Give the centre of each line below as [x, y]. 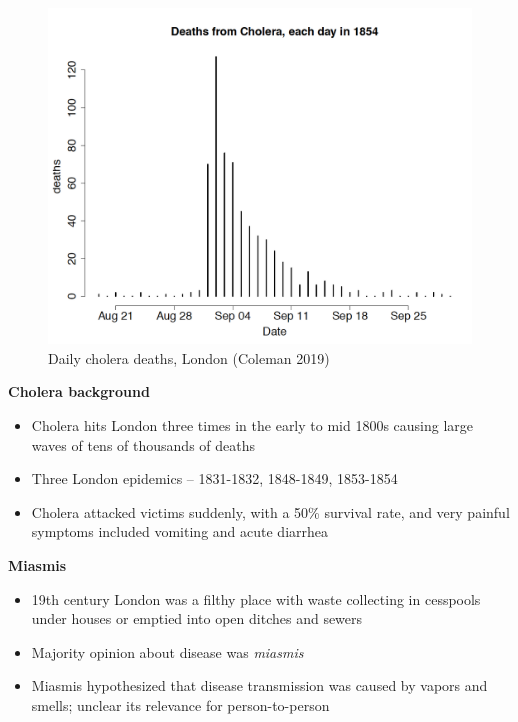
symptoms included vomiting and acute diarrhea [179, 531]
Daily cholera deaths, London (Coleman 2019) [189, 357]
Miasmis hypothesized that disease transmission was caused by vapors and [259, 685]
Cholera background [79, 391]
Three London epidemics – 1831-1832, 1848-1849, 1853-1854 [214, 478]
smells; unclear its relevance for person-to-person [180, 704]
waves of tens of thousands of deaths [143, 444]
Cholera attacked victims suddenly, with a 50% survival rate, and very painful [270, 511]
